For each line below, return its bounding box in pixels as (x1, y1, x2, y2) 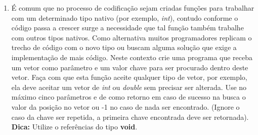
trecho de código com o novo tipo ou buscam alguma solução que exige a (11, 42, 237, 53)
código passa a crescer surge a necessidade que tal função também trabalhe (11, 22, 244, 33)
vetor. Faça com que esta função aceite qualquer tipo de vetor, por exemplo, (11, 72, 247, 82)
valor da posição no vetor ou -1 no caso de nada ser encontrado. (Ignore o (11, 101, 240, 112)
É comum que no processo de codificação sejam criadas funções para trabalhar (11, 3, 254, 13)
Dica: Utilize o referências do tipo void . (11, 121, 138, 132)
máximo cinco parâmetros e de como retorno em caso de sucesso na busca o (11, 92, 246, 102)
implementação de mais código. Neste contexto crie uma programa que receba (11, 52, 253, 62)
